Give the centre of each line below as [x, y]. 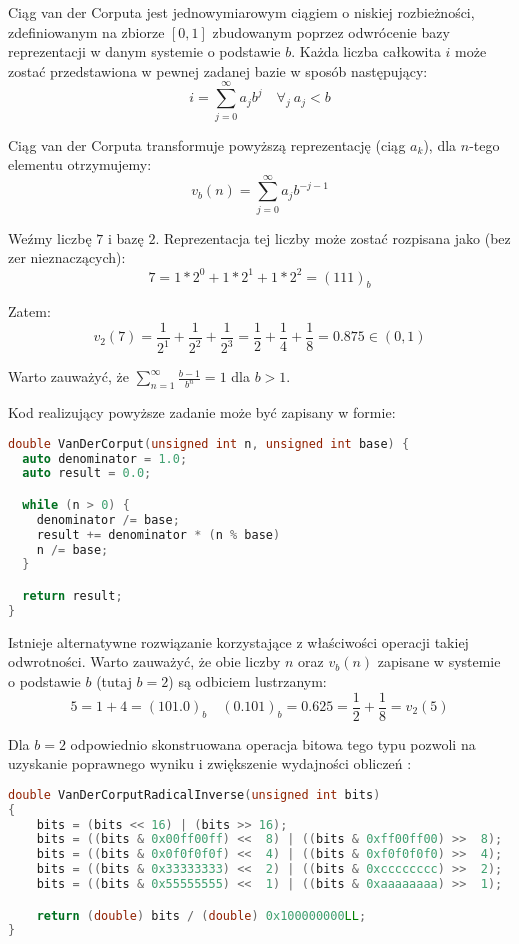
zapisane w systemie [439, 661]
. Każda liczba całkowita [366, 51]
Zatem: [29, 311]
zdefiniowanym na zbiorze [86, 31]
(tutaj [114, 680]
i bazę [125, 237]
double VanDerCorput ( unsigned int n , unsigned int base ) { [209, 443]
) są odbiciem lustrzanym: [247, 680]
